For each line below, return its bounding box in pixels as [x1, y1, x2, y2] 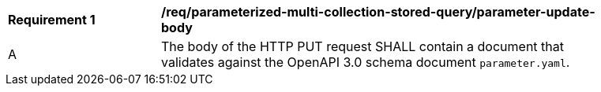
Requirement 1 [8, 12, 96, 28]
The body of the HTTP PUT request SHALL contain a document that [161, 39, 565, 54]
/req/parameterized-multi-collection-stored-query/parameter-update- [161, 4, 595, 20]
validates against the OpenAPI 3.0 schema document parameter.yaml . [161, 54, 570, 70]
